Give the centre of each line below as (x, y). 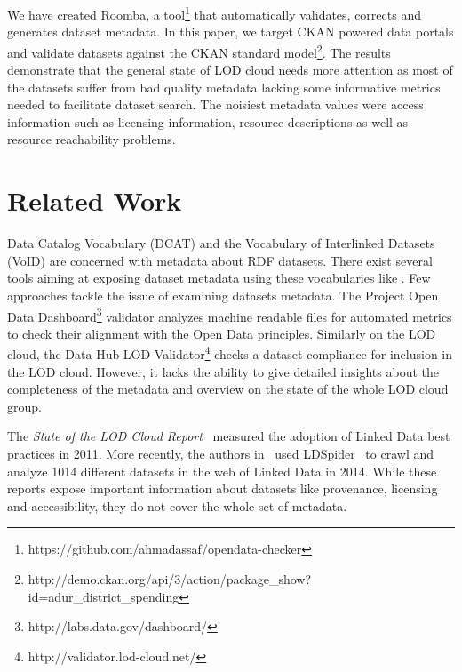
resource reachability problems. (92, 139)
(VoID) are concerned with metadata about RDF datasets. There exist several (220, 260)
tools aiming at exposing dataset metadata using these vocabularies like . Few (219, 278)
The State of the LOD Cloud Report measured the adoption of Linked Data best (229, 436)
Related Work (95, 200)
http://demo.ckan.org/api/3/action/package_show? (170, 579)
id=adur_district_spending (104, 596)
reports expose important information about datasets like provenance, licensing (223, 488)
